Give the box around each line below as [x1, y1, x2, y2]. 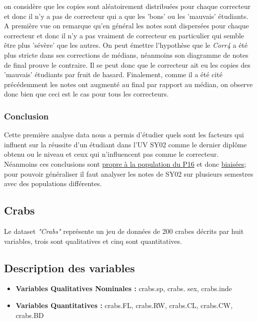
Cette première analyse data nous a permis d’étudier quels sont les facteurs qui [4, 129, 244, 140]
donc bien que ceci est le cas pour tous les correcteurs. [4, 89, 169, 99]
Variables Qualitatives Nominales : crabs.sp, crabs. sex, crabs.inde [15, 283, 232, 294]
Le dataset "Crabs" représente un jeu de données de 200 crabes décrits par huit [4, 225, 244, 236]
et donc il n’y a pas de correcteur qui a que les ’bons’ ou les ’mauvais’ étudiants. [4, 10, 249, 21]
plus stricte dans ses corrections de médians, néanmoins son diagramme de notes [4, 49, 249, 60]
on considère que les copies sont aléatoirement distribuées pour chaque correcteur [4, 1, 251, 11]
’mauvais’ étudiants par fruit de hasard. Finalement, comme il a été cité [4, 69, 223, 80]
